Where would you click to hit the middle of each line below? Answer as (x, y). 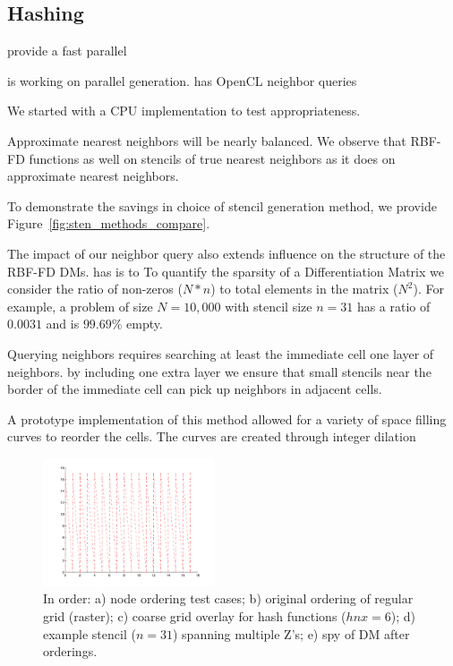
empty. (145, 324)
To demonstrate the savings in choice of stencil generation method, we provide (222, 205)
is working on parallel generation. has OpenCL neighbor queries (182, 80)
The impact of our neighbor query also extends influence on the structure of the (226, 253)
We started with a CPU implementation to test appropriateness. (184, 111)
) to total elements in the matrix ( (304, 289)
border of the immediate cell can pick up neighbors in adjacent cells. (195, 389)
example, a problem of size (80, 306)
